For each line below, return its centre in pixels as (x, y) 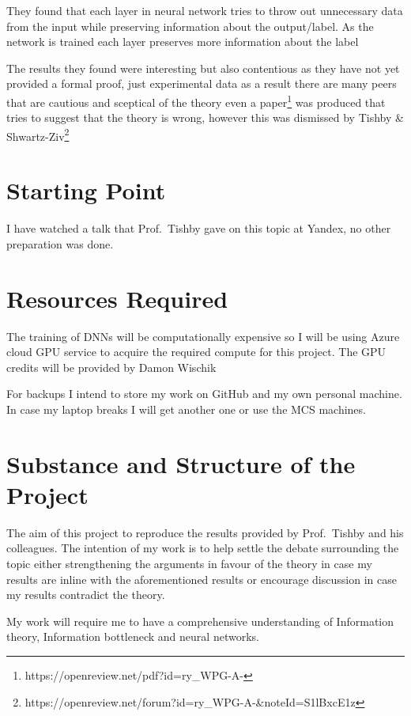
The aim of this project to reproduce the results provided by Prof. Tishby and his (205, 532)
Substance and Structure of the (181, 463)
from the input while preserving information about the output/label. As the (190, 26)
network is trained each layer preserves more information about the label (183, 42)
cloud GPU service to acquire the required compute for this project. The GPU (196, 352)
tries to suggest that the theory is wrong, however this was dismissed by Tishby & (205, 117)
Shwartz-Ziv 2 (38, 134)
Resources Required (117, 298)
